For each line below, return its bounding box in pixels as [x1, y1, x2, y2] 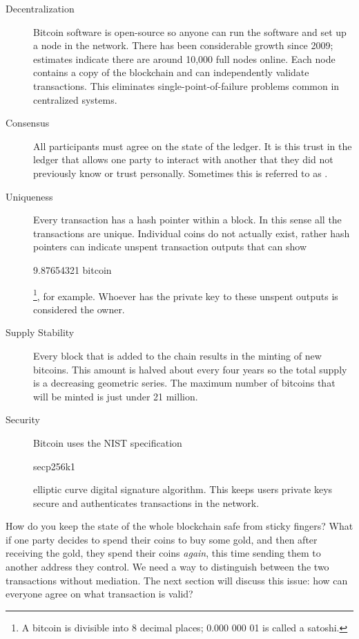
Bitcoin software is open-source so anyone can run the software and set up [33, 24, 347, 39]
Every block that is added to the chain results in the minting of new [33, 348, 322, 362]
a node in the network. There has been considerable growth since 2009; [33, 38, 333, 53]
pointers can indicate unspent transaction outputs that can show [33, 239, 307, 254]
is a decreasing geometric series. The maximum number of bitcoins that [33, 376, 336, 390]
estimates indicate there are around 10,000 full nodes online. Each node [33, 51, 336, 66]
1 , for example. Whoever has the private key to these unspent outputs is [33, 286, 338, 303]
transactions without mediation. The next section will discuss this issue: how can [6, 573, 348, 587]
